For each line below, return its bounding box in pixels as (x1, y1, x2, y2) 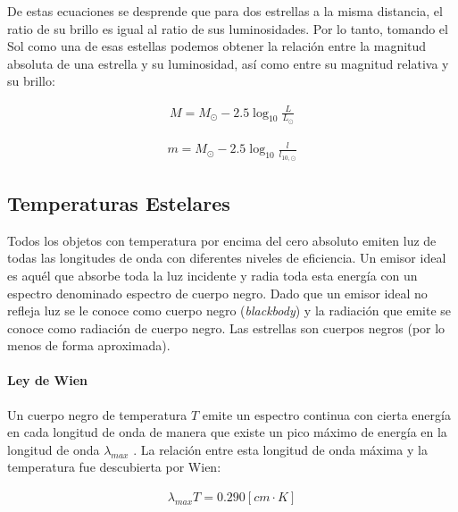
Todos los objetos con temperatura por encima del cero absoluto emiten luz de (7, 231, 437, 249)
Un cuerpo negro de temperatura (7, 405, 187, 424)
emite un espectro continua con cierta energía (202, 405, 451, 424)
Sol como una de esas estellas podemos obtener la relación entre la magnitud (7, 37, 427, 55)
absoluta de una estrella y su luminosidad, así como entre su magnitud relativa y (7, 54, 449, 72)
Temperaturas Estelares (7, 189, 230, 216)
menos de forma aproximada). (7, 336, 171, 355)
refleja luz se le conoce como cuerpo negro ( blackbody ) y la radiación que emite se (7, 301, 452, 320)
